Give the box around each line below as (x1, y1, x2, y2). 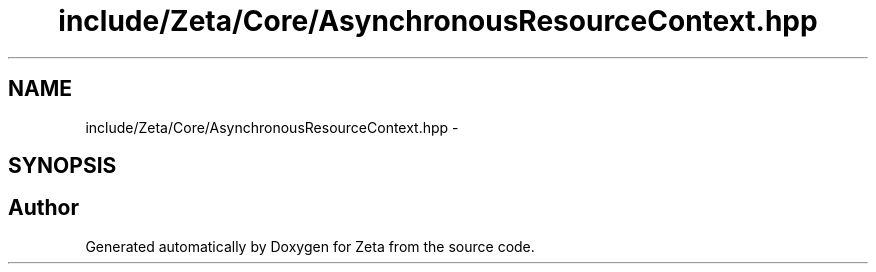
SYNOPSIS (8, 153, 117, 179)
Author (8, 195, 79, 221)
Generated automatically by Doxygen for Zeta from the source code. (85, 237, 535, 255)
